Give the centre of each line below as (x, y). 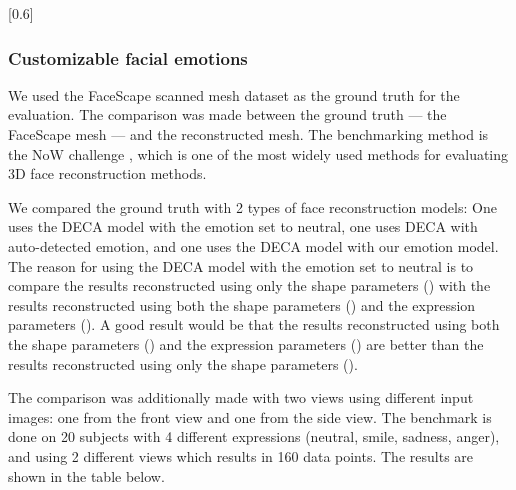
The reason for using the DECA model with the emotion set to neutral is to (241, 265)
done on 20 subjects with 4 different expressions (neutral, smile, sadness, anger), (254, 436)
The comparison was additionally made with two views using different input (241, 397)
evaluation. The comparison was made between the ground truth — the (227, 114)
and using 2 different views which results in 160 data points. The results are (241, 455)
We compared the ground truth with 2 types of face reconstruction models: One (252, 206)
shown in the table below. (86, 475)
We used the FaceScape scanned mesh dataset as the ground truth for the (234, 94)
